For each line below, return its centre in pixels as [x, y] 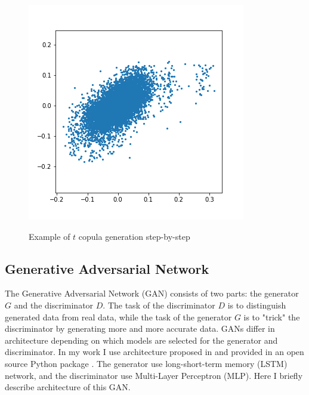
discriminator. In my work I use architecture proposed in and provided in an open [154, 352]
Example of [50, 236]
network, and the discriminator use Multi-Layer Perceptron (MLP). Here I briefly [154, 375]
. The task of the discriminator [159, 305]
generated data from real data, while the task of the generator [118, 317]
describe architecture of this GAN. [68, 387]
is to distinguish [257, 305]
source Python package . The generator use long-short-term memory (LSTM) [146, 363]
